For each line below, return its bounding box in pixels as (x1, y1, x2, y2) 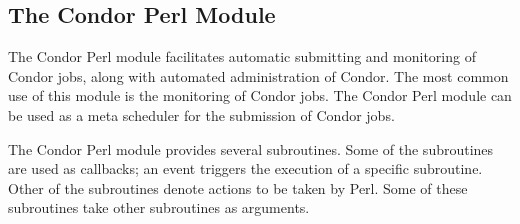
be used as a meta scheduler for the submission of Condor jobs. (8, 104, 395, 125)
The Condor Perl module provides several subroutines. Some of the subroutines (8, 138, 494, 159)
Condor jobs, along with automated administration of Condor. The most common (8, 65, 509, 86)
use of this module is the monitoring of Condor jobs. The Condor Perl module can (8, 85, 512, 106)
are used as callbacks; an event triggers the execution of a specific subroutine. (8, 158, 483, 179)
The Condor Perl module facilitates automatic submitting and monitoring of (8, 46, 476, 67)
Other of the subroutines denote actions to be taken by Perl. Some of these (8, 177, 468, 198)
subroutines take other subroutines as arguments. (8, 197, 310, 218)
